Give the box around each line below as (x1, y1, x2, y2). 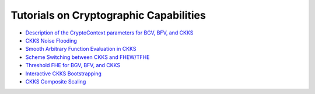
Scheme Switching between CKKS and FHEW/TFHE (25, 53, 150, 61)
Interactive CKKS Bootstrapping (25, 70, 102, 77)
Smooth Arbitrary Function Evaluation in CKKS (25, 46, 136, 53)
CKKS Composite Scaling (25, 78, 86, 85)
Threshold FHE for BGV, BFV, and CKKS (25, 62, 121, 69)
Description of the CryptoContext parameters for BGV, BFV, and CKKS (25, 29, 194, 36)
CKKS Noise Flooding (25, 37, 77, 44)
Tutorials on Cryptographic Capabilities (10, 9, 206, 22)
